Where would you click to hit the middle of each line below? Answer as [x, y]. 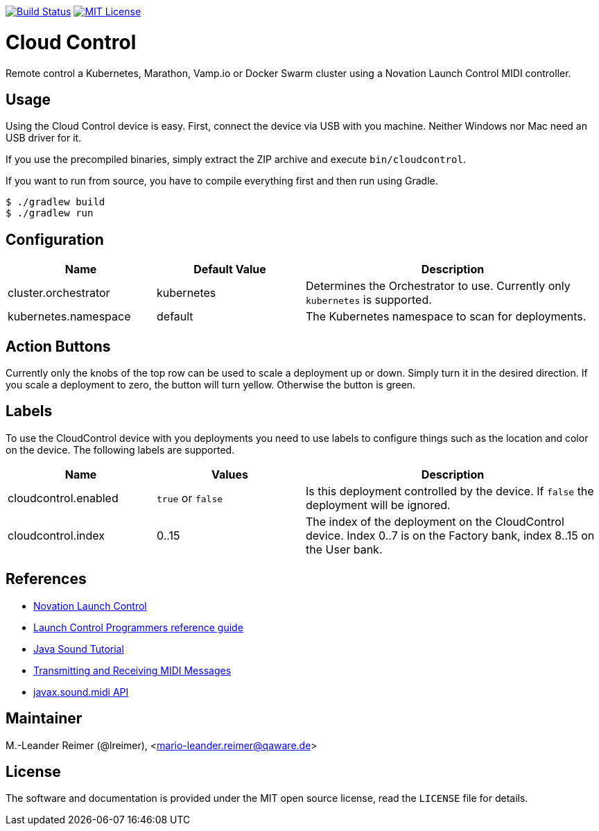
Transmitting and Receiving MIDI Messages [132, 670]
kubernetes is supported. [369, 300]
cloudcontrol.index [56, 535]
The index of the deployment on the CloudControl [435, 521]
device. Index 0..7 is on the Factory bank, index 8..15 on [450, 535]
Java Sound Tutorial [79, 649]
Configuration [55, 239]
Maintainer [44, 719]
